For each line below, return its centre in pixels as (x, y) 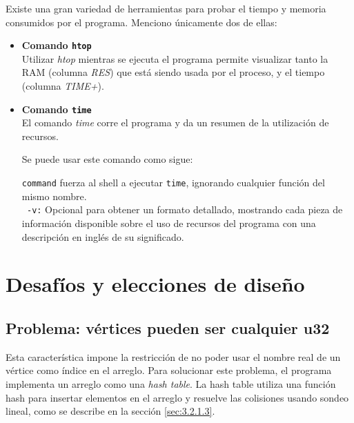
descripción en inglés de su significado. (103, 236)
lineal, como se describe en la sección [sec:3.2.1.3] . (110, 411)
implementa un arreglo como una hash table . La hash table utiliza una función (171, 383)
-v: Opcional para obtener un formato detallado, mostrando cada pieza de (185, 209)
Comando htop (57, 45)
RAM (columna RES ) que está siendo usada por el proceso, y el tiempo (173, 72)
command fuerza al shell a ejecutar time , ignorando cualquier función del (173, 183)
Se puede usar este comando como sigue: (107, 159)
